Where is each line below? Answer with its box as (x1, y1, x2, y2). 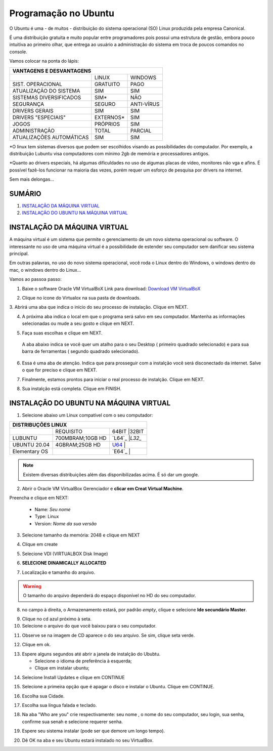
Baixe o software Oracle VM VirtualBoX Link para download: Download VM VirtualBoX (22, 285, 201, 291)
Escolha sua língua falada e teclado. (22, 702, 97, 708)
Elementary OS (12, 448, 48, 455)
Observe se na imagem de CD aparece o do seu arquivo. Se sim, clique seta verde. (22, 632, 195, 638)
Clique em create (22, 541, 58, 548)
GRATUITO (94, 80, 120, 88)
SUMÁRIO (9, 189, 41, 198)
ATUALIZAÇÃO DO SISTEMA (12, 87, 80, 94)
